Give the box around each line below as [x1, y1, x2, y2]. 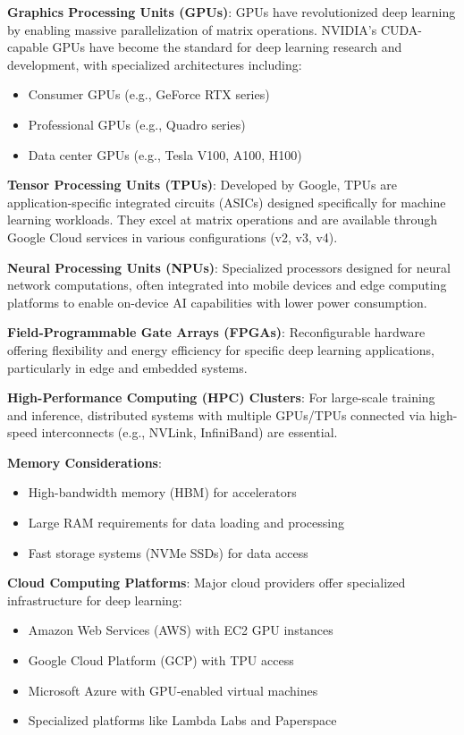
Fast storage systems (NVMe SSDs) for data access [28, 543, 308, 562]
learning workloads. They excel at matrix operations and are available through [7, 210, 438, 229]
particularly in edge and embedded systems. [7, 358, 248, 376]
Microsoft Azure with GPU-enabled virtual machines [28, 680, 318, 699]
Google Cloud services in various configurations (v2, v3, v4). [7, 227, 338, 246]
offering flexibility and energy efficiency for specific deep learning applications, [7, 340, 434, 359]
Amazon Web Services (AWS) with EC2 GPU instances [28, 621, 333, 639]
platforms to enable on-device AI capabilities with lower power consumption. [7, 292, 427, 311]
